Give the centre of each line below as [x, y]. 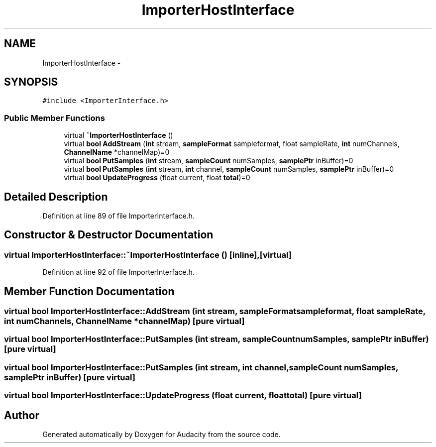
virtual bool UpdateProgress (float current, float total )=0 [157, 178]
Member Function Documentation [89, 291]
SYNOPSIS [31, 82]
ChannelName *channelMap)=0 [117, 152]
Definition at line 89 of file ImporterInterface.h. [118, 216]
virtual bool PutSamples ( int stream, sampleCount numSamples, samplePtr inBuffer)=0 [209, 161]
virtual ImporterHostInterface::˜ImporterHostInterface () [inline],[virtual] [148, 255]
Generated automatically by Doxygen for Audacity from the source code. [162, 435]
